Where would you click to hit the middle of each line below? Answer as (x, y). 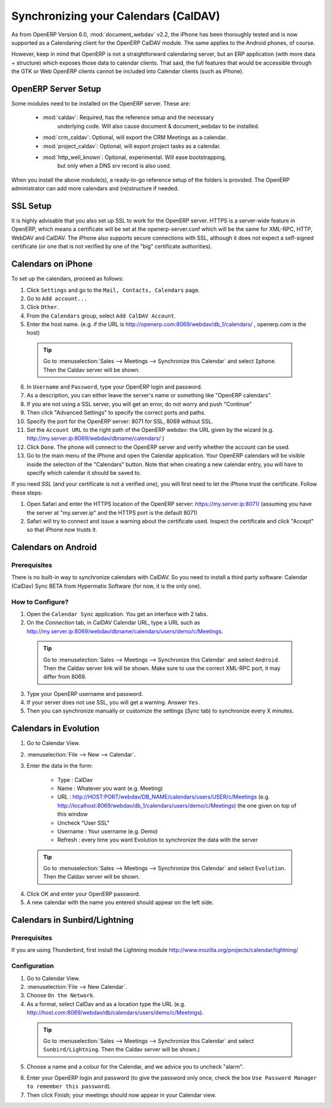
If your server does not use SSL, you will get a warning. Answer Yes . (113, 703)
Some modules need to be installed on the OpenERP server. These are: (101, 104)
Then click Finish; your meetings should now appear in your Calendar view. (122, 1095)
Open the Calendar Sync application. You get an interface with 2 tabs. (117, 614)
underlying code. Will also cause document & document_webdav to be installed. (158, 126)
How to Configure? (40, 602)
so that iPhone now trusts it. (62, 530)
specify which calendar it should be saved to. (84, 472)
